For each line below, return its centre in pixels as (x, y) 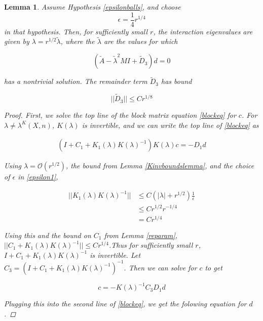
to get (214, 267)
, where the (78, 41)
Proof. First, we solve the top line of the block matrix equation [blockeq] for (120, 115)
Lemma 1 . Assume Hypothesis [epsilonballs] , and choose (92, 7)
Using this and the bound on (48, 235)
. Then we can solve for (160, 267)
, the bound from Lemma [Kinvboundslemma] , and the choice (160, 166)
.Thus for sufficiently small (151, 245)
